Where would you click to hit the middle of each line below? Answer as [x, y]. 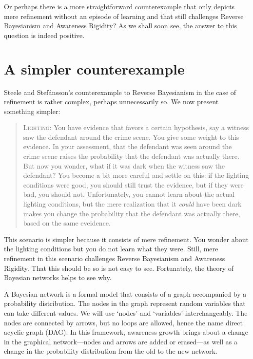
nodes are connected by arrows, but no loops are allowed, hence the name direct [123, 322]
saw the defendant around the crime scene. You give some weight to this [131, 137]
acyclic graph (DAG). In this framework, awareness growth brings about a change [126, 332]
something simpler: [32, 111]
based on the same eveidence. [67, 223]
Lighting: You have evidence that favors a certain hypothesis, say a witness [136, 127]
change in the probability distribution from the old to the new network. [111, 351]
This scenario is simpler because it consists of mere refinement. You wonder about [126, 239]
